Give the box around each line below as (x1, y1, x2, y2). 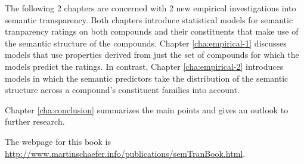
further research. (5, 115, 65, 128)
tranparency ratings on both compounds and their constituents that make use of (5, 25, 299, 38)
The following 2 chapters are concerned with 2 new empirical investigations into (5, 2, 296, 14)
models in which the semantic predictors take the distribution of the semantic (5, 72, 289, 84)
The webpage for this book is (5, 135, 111, 147)
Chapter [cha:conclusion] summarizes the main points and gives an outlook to (5, 103, 289, 116)
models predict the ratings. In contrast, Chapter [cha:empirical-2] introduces (5, 60, 284, 72)
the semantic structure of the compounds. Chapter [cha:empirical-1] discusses (5, 36, 287, 49)
